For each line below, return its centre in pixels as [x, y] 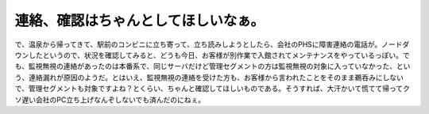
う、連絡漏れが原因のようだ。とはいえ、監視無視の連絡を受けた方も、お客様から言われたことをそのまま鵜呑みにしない [209, 77]
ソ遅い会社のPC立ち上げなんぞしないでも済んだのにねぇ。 [110, 100]
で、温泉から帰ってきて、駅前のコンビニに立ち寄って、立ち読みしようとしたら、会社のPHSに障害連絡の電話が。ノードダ [212, 44]
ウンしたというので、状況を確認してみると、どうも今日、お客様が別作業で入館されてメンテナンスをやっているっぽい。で [213, 55]
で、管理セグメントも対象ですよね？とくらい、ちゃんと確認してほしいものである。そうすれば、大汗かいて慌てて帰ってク [213, 89]
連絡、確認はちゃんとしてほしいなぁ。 [140, 21]
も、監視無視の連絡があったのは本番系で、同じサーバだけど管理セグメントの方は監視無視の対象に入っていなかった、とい [213, 66]
